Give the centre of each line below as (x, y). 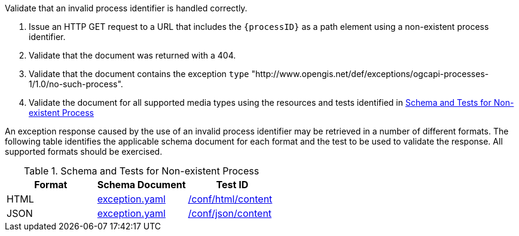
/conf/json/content (230, 213)
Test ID (232, 185)
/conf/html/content (230, 199)
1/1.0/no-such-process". (76, 84)
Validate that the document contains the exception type (139, 74)
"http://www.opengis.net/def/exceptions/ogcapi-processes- (370, 74)
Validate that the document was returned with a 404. (132, 55)
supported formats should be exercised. (84, 151)
